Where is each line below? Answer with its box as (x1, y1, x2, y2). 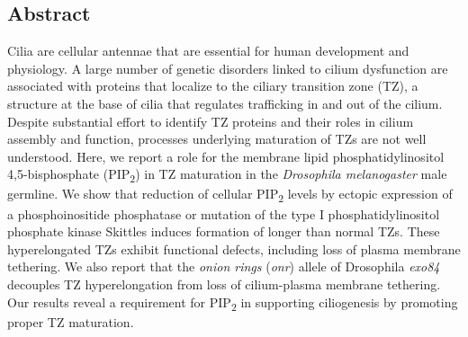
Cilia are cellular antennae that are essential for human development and (7, 41, 409, 60)
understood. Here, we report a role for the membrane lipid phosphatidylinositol (7, 146, 445, 165)
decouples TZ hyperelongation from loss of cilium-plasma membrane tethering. (7, 274, 441, 293)
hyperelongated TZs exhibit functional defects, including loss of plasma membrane (7, 239, 461, 258)
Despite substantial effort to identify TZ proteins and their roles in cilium (7, 111, 414, 130)
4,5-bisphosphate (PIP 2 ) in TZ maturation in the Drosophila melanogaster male (7, 164, 447, 186)
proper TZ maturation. (7, 312, 134, 331)
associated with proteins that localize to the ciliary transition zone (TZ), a (7, 76, 418, 95)
